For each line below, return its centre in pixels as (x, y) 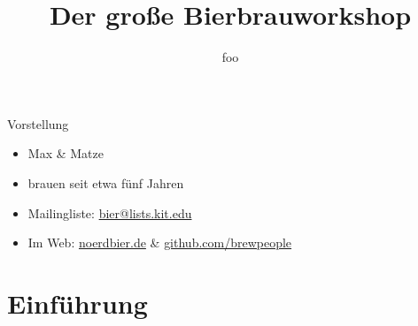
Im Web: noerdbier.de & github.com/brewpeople (160, 243)
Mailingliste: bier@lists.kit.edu (110, 212)
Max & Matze (66, 153)
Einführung (77, 303)
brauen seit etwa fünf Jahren (106, 182)
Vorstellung (38, 123)
